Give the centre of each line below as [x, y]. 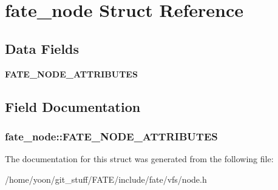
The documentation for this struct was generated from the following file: [139, 159]
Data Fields [42, 48]
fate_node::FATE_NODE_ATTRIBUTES [111, 136]
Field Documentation [73, 106]
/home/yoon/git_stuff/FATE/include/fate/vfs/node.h [106, 179]
